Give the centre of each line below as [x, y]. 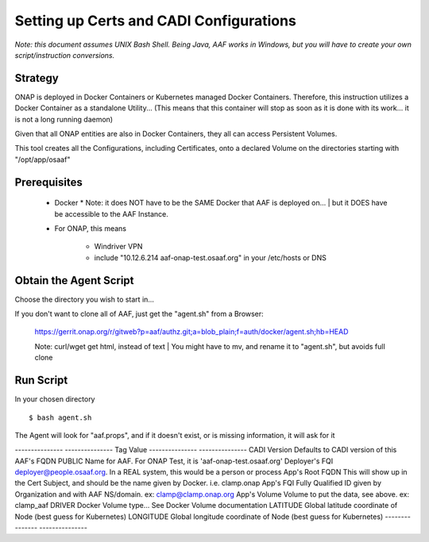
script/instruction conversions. [65, 55]
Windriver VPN [118, 247]
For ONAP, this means [91, 228]
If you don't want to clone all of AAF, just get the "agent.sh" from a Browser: [139, 314]
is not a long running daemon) [64, 119]
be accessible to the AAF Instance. [111, 213]
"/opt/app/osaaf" [43, 160]
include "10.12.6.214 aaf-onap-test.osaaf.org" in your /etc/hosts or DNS [211, 257]
